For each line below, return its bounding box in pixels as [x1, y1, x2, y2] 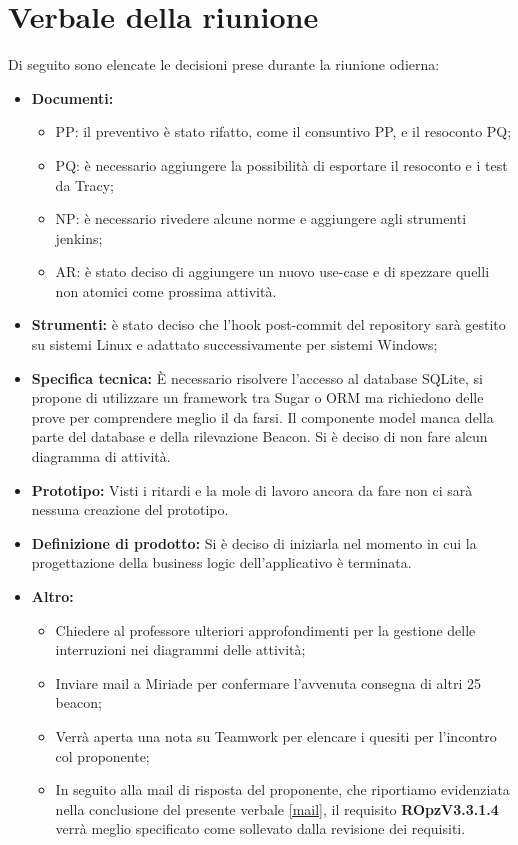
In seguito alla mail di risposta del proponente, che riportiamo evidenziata [55, 779, 510, 800]
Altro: [31, 586, 74, 606]
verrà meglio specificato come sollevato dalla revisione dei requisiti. [55, 818, 466, 839]
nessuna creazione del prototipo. [31, 499, 229, 520]
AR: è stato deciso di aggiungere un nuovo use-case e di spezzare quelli [55, 261, 490, 282]
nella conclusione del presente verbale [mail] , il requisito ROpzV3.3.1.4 [55, 798, 499, 819]
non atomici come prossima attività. [55, 280, 277, 301]
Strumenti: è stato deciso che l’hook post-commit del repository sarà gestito [31, 314, 506, 335]
